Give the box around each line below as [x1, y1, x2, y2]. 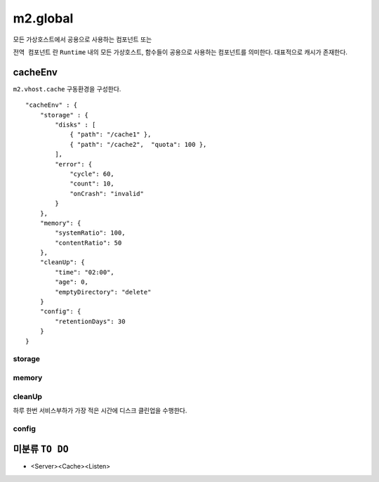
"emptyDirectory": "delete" [55, 288, 152, 296]
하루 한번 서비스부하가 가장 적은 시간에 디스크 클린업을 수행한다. [13, 406, 187, 415]
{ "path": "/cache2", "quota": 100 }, [69, 141, 207, 148]
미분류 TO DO [13, 443, 69, 455]
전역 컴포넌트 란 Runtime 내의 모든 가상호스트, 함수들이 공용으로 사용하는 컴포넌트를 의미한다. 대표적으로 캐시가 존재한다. [13, 48, 347, 56]
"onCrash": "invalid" [69, 190, 144, 197]
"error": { [55, 160, 93, 168]
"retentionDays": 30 [55, 317, 126, 325]
